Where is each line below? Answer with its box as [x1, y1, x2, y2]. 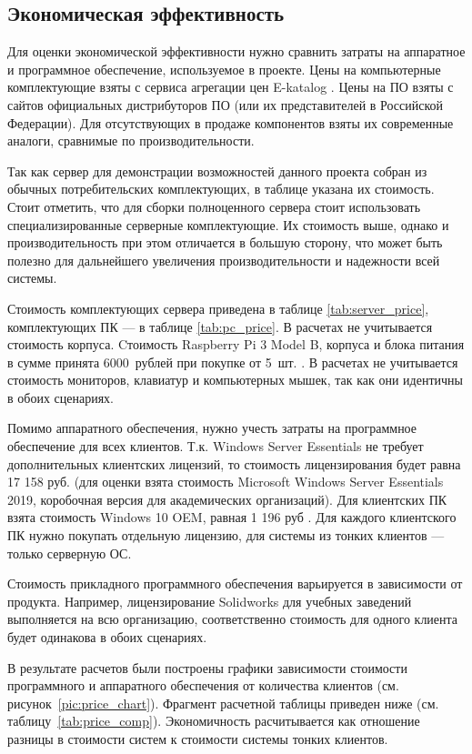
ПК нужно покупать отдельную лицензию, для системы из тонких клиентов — [7, 526, 445, 545]
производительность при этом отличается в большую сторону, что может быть [7, 233, 443, 252]
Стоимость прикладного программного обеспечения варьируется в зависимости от [7, 574, 463, 593]
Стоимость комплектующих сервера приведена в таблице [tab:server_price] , [7, 298, 429, 317]
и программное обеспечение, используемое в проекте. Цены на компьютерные [7, 59, 441, 78]
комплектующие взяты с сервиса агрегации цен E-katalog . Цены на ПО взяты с [7, 77, 454, 96]
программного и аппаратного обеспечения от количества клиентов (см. [7, 676, 399, 695]
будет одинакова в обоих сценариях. [7, 628, 207, 647]
